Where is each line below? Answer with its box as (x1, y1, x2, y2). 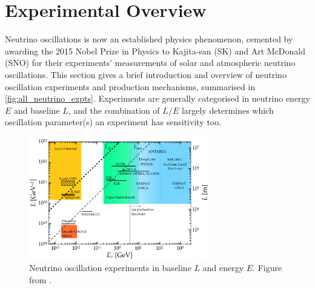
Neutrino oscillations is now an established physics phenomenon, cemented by (5, 33, 293, 45)
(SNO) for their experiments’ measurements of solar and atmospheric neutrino (5, 56, 296, 69)
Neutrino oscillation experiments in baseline (29, 261, 191, 274)
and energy (202, 261, 244, 274)
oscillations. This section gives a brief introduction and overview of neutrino (5, 68, 287, 80)
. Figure (253, 261, 282, 274)
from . (29, 273, 52, 286)
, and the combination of (68, 103, 160, 116)
